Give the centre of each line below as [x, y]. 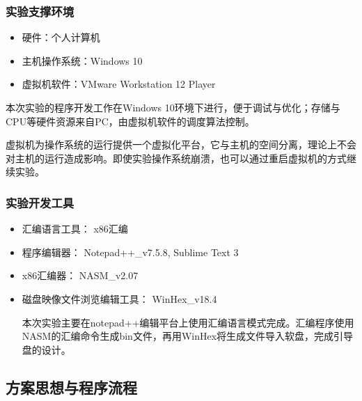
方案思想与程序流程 [71, 387]
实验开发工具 [40, 202]
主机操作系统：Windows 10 [82, 60]
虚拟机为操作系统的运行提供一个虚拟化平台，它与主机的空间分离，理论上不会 [181, 144]
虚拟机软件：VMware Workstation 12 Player [119, 84]
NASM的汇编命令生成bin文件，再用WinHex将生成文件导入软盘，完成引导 [188, 336]
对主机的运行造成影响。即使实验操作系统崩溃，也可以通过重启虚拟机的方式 [176, 158]
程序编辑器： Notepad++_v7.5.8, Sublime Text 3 [130, 252]
